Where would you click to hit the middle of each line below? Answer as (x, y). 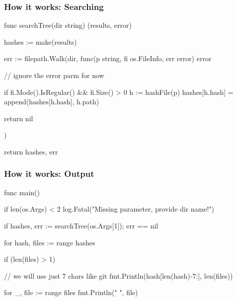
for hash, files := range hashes (50, 242)
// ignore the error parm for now (54, 75)
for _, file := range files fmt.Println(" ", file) (71, 292)
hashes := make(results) (40, 41)
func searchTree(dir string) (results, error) (68, 25)
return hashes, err (31, 151)
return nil (19, 118)
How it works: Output (49, 174)
